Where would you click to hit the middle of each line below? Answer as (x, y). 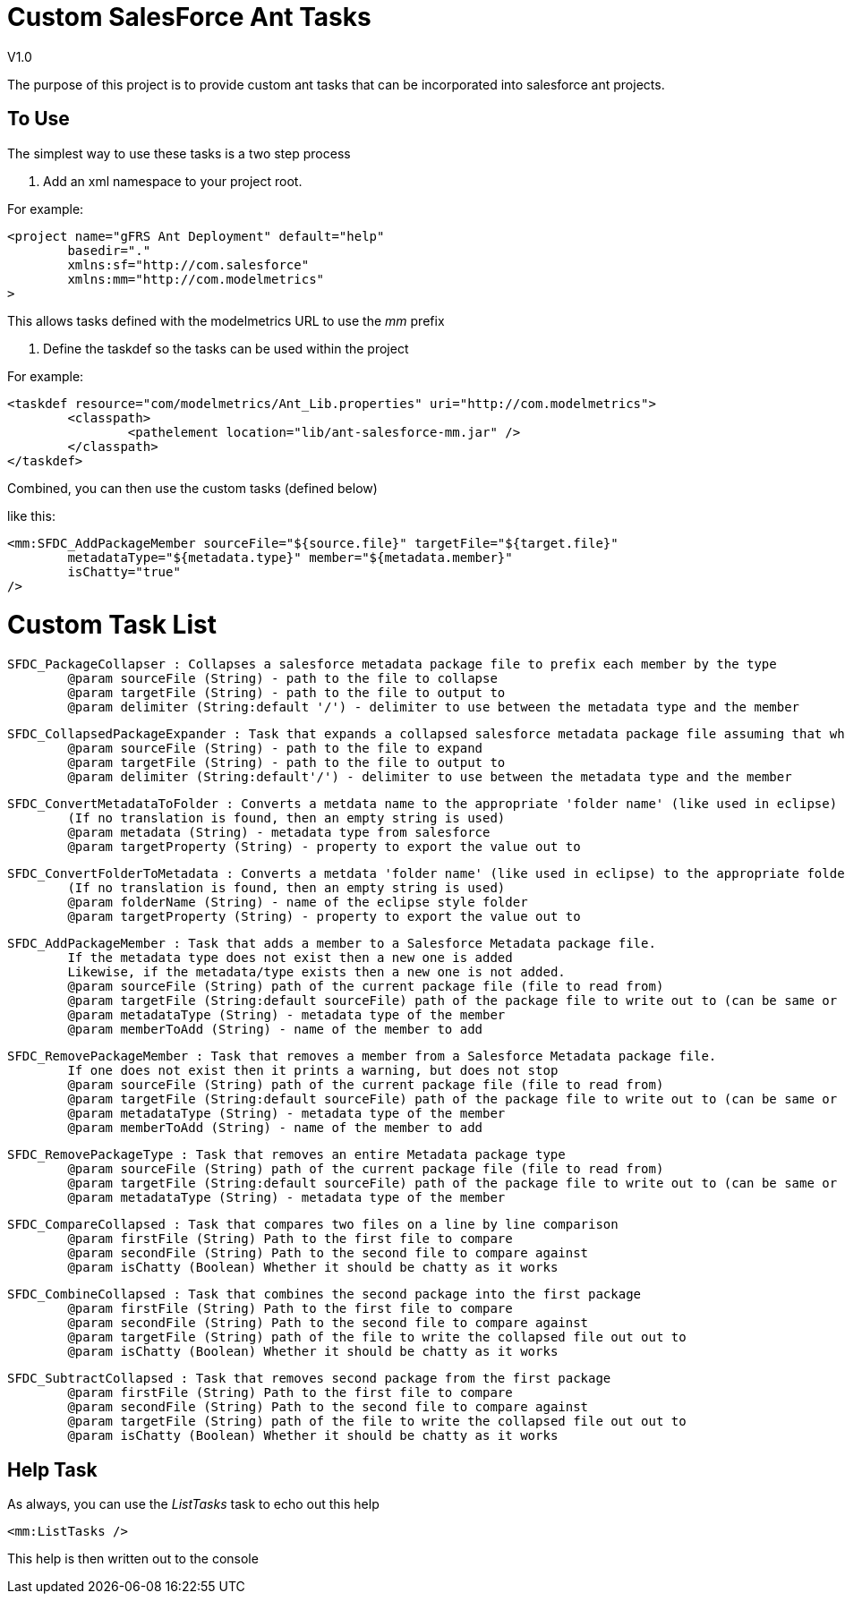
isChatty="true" (124, 571)
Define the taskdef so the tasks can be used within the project (226, 348)
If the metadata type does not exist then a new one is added (290, 958)
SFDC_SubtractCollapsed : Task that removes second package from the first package (309, 1379)
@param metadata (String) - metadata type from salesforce (279, 833)
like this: (31, 515)
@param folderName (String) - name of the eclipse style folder (298, 903)
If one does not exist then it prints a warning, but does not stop (313, 1071)
